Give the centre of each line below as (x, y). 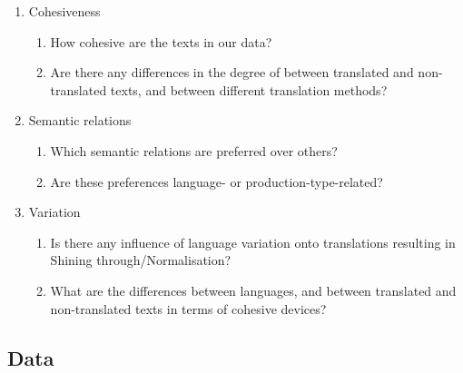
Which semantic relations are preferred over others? (194, 150)
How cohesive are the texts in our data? (161, 41)
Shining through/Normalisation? (141, 260)
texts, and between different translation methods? (249, 89)
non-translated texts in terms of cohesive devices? (188, 308)
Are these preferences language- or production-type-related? (217, 181)
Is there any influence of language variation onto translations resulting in (253, 242)
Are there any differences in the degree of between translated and (232, 72)
